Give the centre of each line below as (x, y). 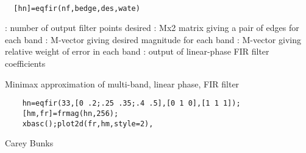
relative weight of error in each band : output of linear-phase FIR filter (137, 51)
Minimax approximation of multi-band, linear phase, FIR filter (122, 83)
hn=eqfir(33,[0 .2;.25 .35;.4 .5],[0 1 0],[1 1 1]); (131, 104)
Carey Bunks (29, 143)
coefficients (25, 63)
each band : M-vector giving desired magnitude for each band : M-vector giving (153, 39)
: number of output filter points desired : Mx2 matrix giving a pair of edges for (152, 28)
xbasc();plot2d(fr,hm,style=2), (88, 124)
